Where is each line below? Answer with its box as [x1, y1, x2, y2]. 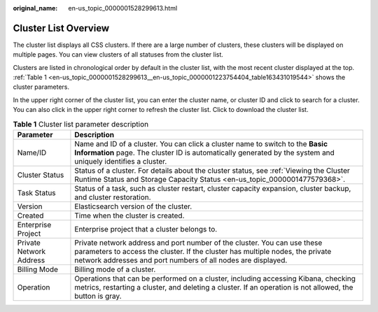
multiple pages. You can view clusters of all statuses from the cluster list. [13, 50, 224, 59]
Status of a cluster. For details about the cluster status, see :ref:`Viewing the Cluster [74, 166, 350, 176]
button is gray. [74, 291, 122, 301]
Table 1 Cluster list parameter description [13, 119, 149, 129]
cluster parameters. [13, 83, 70, 91]
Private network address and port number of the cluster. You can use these [74, 238, 323, 248]
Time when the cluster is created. [74, 211, 185, 220]
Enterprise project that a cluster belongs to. [74, 225, 218, 234]
